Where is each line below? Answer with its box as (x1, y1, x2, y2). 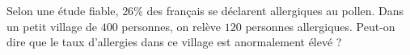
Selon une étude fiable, (6, 2, 119, 18)
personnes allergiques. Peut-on (245, 18, 395, 34)
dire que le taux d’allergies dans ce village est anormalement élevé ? (6, 33, 342, 50)
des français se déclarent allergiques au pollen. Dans (146, 2, 404, 18)
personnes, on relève (121, 18, 222, 34)
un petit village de (6, 18, 98, 34)
